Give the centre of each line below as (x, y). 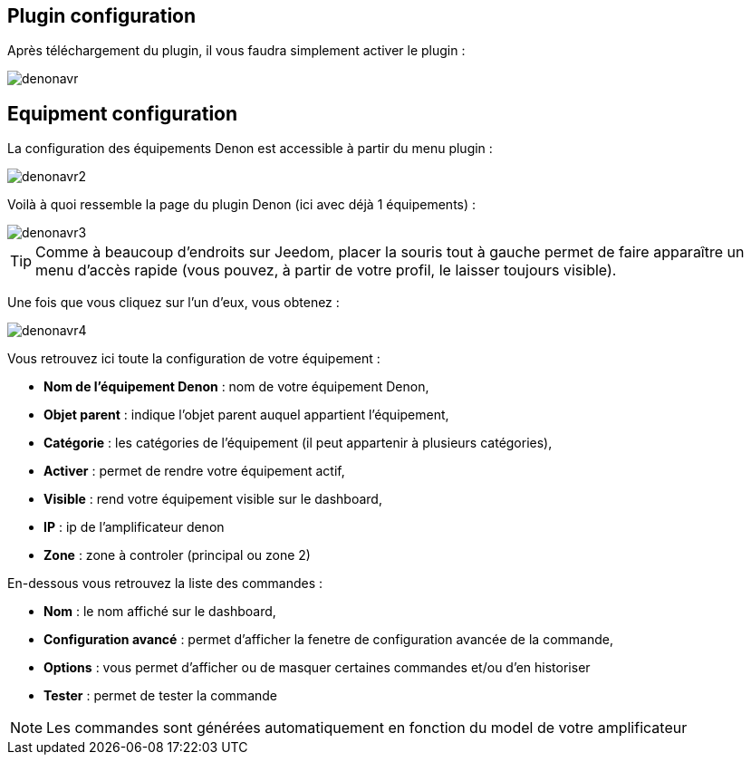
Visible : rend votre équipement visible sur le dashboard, (213, 499)
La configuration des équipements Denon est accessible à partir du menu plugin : (250, 149)
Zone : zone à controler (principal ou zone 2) (177, 555)
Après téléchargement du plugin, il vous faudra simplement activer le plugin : (236, 51)
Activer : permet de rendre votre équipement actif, (194, 471)
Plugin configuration (102, 16)
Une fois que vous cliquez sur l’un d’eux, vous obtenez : (173, 303)
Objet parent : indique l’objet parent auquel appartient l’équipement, (246, 415)
